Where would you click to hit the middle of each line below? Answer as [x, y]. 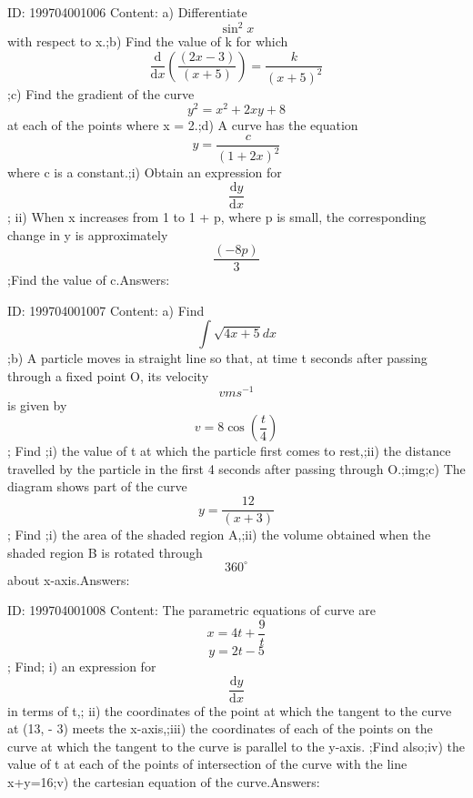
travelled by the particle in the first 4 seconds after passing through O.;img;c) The [236, 468]
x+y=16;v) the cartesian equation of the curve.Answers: [164, 782]
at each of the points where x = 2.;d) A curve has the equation [183, 125]
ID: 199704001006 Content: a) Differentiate [127, 12]
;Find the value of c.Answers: [89, 280]
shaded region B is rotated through [105, 552]
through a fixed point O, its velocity [108, 375]
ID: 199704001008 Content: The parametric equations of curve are [191, 610]
